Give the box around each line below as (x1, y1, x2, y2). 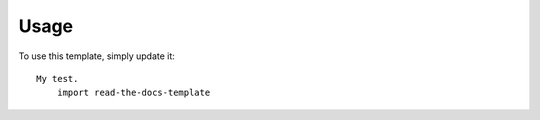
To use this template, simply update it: (18, 50, 175, 62)
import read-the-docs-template (56, 87, 211, 99)
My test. (36, 73, 79, 84)
